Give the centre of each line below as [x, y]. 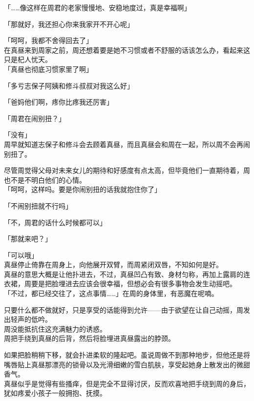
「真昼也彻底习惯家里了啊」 [48, 69]
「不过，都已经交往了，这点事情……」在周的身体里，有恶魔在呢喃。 [111, 293]
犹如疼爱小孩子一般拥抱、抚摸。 [55, 393]
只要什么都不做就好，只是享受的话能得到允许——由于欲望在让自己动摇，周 [124, 309]
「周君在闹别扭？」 [35, 118]
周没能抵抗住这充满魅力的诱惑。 [55, 328]
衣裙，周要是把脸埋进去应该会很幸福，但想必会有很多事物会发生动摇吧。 [120, 284]
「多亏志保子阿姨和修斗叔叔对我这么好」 [69, 85]
